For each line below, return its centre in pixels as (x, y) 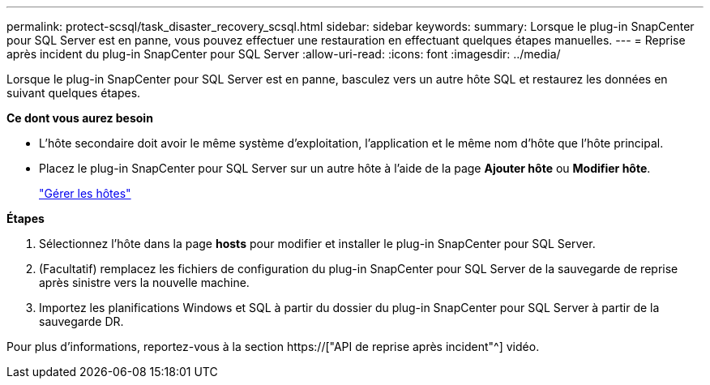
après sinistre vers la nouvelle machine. (144, 282)
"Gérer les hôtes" (85, 193)
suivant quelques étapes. (74, 93)
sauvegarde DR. (81, 321)
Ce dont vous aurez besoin (80, 118)
